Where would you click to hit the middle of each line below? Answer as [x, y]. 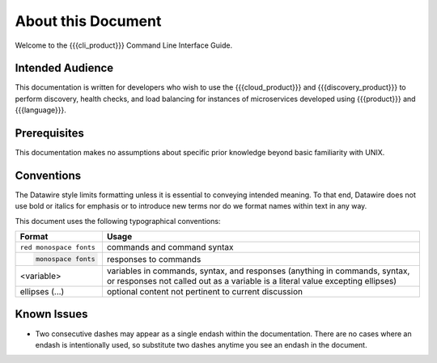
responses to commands [154, 259]
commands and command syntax [170, 247]
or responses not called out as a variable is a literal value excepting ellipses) [251, 281]
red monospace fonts [58, 247]
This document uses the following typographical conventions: [118, 221]
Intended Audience [64, 68]
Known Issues [51, 314]
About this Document [88, 21]
